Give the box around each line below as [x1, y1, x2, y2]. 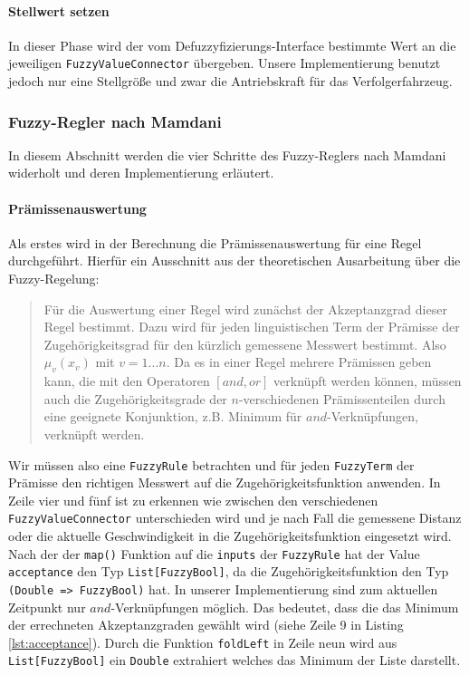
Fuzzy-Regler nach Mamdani [8, 110, 222, 132]
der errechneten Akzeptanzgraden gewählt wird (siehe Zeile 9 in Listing [8, 615, 404, 634]
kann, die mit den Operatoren [43, 371, 210, 391]
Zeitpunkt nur [8, 597, 86, 616]
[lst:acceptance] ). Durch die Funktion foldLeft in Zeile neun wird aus [8, 632, 397, 651]
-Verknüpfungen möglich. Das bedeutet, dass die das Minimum [110, 597, 459, 616]
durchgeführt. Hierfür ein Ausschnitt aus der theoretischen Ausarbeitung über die [8, 251, 461, 270]
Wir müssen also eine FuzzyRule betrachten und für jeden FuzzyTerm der [8, 455, 415, 474]
